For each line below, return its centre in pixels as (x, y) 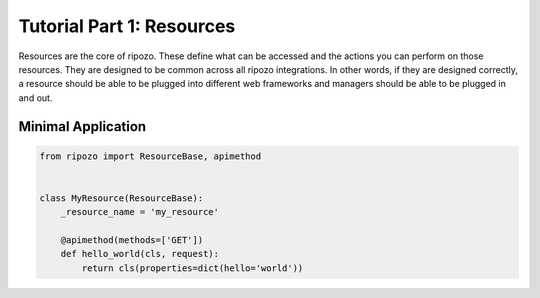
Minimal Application (82, 126)
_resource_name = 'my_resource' (140, 212)
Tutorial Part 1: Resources (127, 26)
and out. (35, 97)
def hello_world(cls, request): (140, 254)
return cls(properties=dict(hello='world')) (192, 268)
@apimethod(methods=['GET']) (132, 240)
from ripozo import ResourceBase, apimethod (150, 156)
